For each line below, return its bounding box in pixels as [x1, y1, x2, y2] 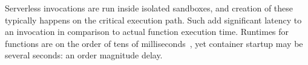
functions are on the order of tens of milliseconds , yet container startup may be [5, 37, 303, 49]
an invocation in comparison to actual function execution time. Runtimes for [5, 25, 289, 38]
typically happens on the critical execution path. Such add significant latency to [5, 13, 302, 26]
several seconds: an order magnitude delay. [5, 49, 163, 61]
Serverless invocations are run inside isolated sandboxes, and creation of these [5, 2, 293, 14]
